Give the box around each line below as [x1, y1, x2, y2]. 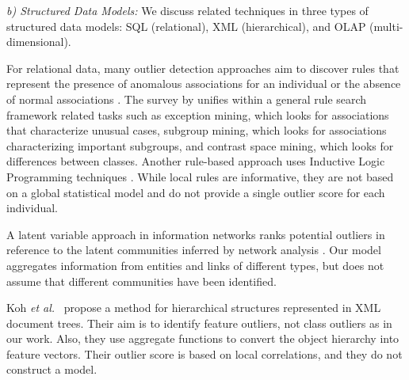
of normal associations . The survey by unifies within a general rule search [6, 90, 367, 107]
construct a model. [6, 361, 97, 378]
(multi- [369, 17, 403, 34]
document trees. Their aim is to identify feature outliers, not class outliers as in [6, 314, 392, 331]
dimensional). [6, 33, 71, 50]
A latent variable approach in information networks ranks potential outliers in [6, 226, 385, 242]
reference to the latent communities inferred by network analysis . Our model [6, 241, 381, 258]
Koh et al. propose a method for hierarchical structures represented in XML [6, 299, 381, 316]
